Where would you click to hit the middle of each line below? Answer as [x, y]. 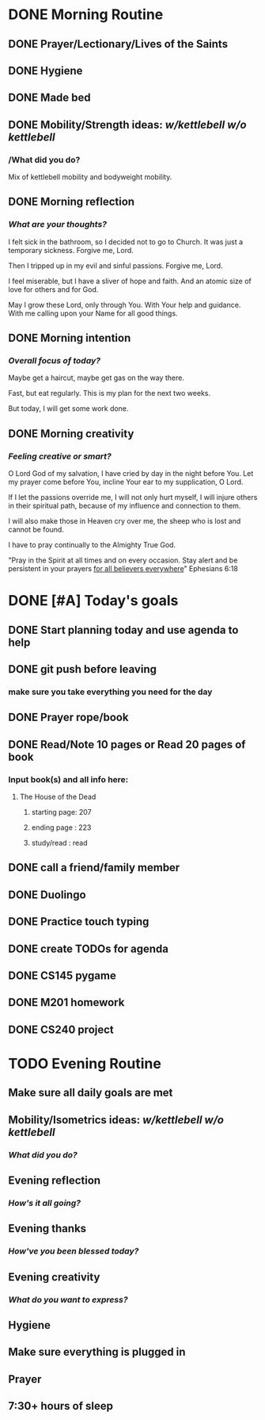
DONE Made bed [49, 98]
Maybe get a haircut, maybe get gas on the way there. [96, 378]
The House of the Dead [58, 797]
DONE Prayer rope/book [68, 718]
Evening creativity [54, 1277]
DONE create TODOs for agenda [88, 948]
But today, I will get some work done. [68, 409]
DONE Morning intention [70, 338]
